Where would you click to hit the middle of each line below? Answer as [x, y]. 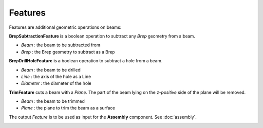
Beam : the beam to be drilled [51, 70]
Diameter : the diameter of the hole [56, 83]
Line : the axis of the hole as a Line [56, 76]
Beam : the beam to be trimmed [53, 101]
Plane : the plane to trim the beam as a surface [68, 108]
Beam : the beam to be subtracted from [61, 45]
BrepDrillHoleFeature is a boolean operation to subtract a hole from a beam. [86, 61]
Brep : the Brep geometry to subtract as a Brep [68, 52]
